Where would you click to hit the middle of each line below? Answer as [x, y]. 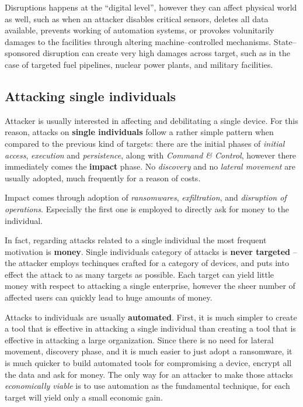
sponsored [22, 53]
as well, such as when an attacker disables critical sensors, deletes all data [137, 18]
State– [285, 41]
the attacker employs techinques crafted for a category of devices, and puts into [147, 263]
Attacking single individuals [90, 96]
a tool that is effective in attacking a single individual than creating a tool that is [150, 328]
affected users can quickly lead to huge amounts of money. [109, 297]
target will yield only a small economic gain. [84, 397]
